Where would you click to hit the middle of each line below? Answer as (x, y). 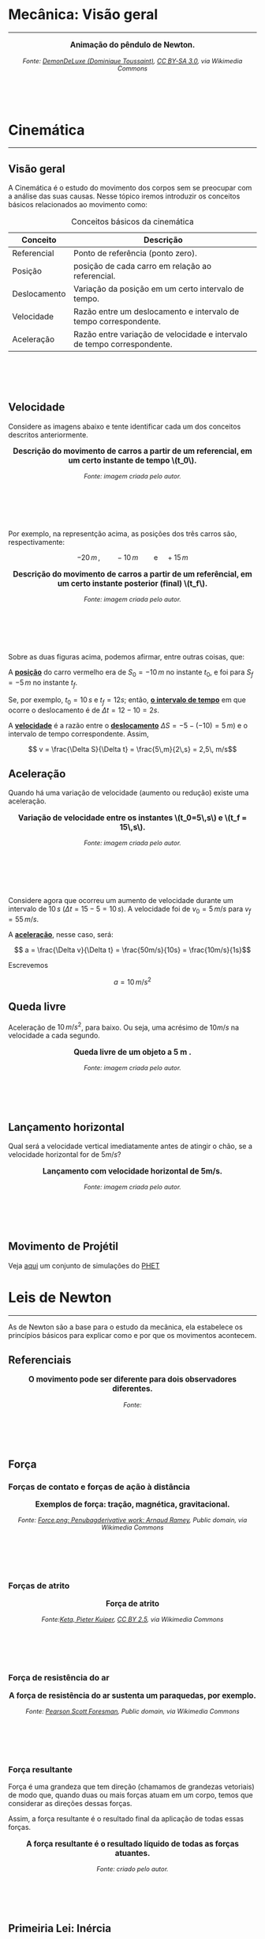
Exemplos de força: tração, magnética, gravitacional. (132, 1504)
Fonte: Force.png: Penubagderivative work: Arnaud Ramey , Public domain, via (132, 1520)
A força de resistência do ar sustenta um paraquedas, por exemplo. (132, 1695)
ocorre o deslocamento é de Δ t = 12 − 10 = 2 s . (84, 710)
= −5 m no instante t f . (43, 683)
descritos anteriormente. (48, 435)
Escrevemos (28, 966)
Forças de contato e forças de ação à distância (99, 1487)
